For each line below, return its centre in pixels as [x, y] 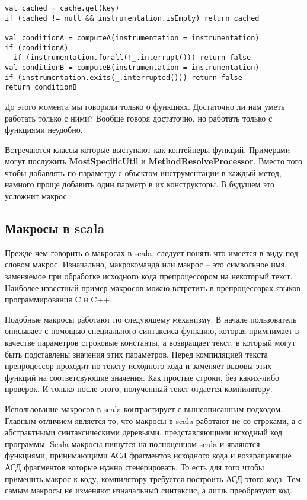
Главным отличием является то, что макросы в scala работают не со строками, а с [153, 420]
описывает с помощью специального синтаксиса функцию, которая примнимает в [152, 331]
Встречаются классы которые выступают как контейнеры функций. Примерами [148, 149]
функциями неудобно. [44, 130]
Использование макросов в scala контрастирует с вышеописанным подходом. [144, 408]
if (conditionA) [37, 48]
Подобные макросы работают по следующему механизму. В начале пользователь [151, 319]
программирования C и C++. [59, 299]
